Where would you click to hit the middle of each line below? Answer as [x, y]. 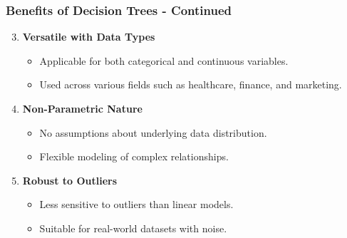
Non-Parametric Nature [82, 108]
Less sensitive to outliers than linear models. [136, 204]
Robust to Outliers [70, 180]
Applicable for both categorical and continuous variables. [164, 60]
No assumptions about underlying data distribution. [153, 132]
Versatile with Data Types [89, 37]
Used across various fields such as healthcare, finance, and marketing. [191, 84]
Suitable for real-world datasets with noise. [133, 228]
